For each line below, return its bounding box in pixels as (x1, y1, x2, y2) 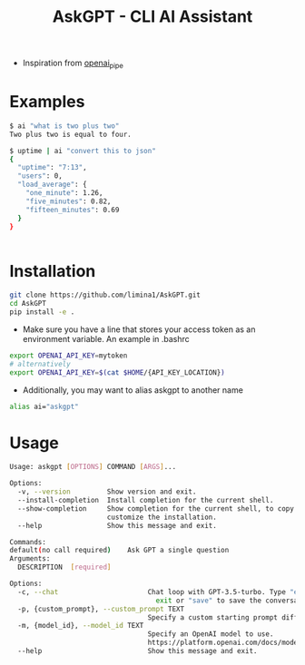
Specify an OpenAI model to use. (147, 630, 274, 639)
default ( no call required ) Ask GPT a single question (9, 546, 230, 555)
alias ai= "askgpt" (9, 402, 79, 411)
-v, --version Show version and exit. (17, 487, 197, 496)
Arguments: (9, 554, 51, 563)
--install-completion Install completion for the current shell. (17, 496, 274, 505)
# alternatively (9, 359, 71, 368)
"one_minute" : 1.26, (25, 189, 103, 198)
